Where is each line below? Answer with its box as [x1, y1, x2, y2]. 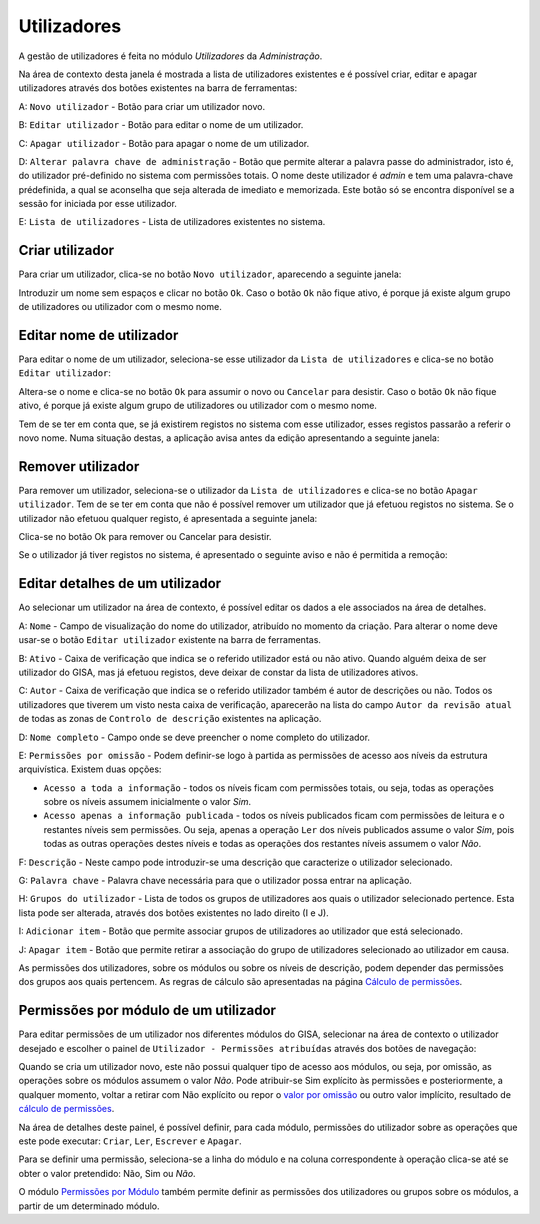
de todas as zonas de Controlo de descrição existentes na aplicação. [18, 713, 322, 725]
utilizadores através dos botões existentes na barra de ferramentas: [18, 82, 298, 94]
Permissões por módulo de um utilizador [18, 1002, 277, 1019]
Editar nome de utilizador [18, 326, 179, 344]
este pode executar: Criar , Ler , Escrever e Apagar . [18, 1135, 242, 1147]
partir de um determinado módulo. [18, 1200, 160, 1212]
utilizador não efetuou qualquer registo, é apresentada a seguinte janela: [18, 512, 318, 524]
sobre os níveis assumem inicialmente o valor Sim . [43, 796, 252, 808]
